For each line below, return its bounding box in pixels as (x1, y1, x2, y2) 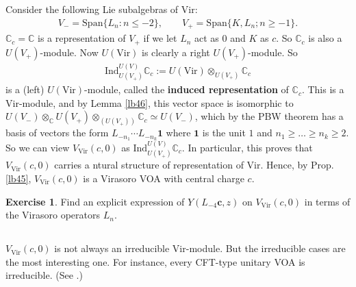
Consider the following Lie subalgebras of (5, 2, 179, 16)
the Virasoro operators (5, 208, 100, 222)
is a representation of (38, 31, 126, 45)
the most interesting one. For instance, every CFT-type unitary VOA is (5, 254, 305, 269)
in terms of (304, 194, 351, 208)
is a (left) (5, 82, 44, 97)
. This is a (301, 82, 344, 97)
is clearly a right (142, 45, 210, 59)
